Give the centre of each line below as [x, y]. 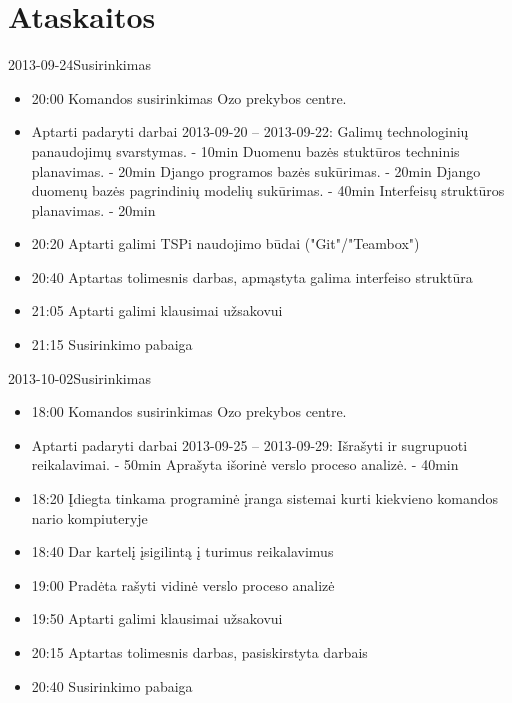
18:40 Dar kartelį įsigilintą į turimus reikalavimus [182, 551]
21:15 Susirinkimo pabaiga [112, 344]
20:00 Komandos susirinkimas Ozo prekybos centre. [189, 97]
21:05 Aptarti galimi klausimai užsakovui [157, 310]
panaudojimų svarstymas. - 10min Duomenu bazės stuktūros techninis [245, 150]
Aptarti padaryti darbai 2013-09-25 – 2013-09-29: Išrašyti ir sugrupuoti [249, 444]
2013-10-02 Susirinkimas [79, 377]
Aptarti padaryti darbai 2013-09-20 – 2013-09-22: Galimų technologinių [250, 131]
